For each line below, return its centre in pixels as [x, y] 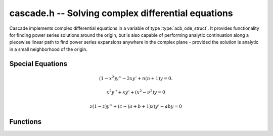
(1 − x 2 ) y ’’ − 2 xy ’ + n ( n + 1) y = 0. [136, 78]
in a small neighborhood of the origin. [49, 49]
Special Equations [38, 64]
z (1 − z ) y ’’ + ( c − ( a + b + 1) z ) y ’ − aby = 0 [136, 106]
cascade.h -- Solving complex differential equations [121, 13]
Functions [26, 122]
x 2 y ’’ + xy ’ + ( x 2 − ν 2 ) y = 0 [136, 92]
